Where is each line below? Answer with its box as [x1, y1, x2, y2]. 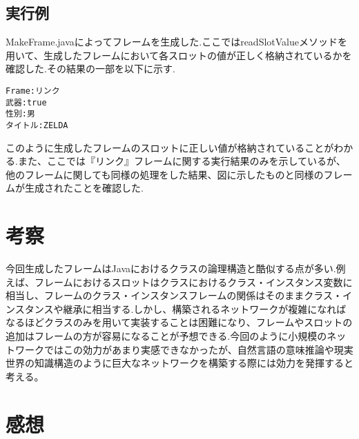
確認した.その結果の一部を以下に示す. [6, 61, 175, 76]
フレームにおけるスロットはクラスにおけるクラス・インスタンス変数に [34, 274, 353, 289]
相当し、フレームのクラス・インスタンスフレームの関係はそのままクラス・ [6, 288, 343, 303]
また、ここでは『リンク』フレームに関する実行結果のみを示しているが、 [17, 154, 346, 168]
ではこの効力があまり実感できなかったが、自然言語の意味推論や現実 [43, 342, 353, 356]
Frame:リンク [6, 85, 60, 96]
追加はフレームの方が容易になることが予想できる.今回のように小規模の [6, 329, 327, 343]
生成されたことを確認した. [24, 181, 144, 195]
